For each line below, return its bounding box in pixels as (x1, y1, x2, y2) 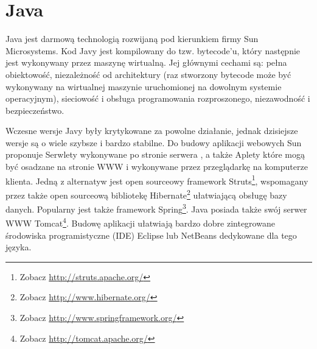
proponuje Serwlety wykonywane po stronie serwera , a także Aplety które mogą (5, 148, 305, 161)
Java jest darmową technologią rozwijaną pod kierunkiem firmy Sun (5, 32, 259, 45)
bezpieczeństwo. (5, 104, 64, 116)
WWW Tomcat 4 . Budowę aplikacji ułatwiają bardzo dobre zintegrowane (5, 215, 275, 230)
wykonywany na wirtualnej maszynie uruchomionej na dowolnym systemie (5, 80, 282, 93)
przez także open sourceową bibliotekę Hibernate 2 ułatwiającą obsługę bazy (5, 186, 287, 201)
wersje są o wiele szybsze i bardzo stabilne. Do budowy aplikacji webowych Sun (5, 136, 302, 149)
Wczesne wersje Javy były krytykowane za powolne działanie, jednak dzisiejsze (5, 124, 298, 137)
